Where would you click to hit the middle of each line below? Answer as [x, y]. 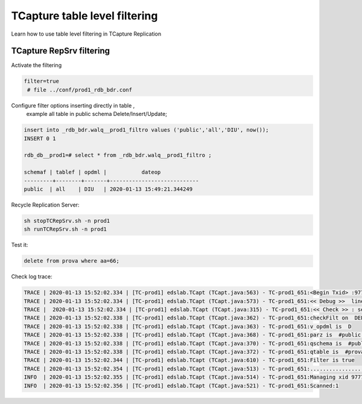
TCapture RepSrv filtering [60, 51]
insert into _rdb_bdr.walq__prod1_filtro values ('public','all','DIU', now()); [146, 130]
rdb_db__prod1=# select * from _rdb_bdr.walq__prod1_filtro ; [118, 155]
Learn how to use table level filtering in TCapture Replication [86, 34]
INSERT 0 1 [40, 138]
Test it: [20, 245]
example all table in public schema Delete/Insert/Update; [97, 114]
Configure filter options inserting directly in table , [73, 105]
